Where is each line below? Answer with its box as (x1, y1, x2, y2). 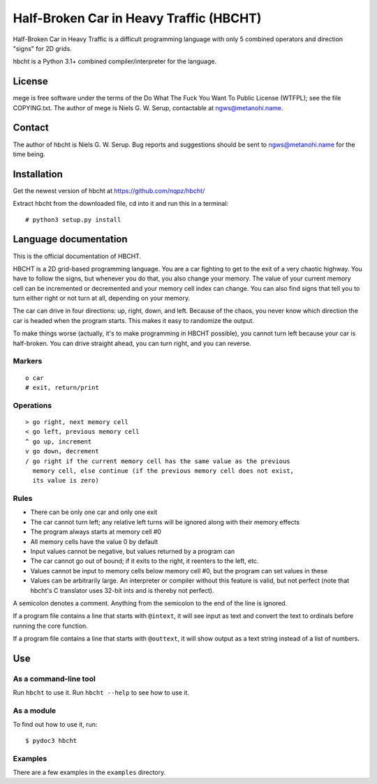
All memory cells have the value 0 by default (30, 537, 158, 545)
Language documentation (13, 234, 128, 246)
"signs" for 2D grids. (13, 44, 73, 52)
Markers (13, 356, 43, 366)
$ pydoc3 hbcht (25, 737, 77, 744)
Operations (13, 400, 52, 410)
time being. (13, 150, 45, 158)
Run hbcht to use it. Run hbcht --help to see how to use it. (13, 688, 190, 697)
